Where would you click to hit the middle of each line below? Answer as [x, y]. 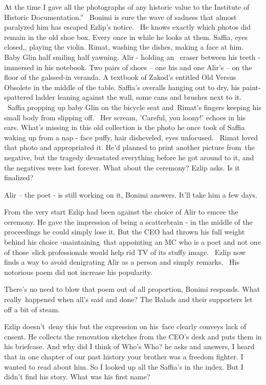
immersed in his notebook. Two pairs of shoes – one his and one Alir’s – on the [128, 67]
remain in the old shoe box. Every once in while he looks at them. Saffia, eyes [126, 37]
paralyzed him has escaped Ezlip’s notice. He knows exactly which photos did [128, 27]
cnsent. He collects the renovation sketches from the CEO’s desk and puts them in [133, 336]
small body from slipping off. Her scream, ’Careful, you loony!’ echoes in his [125, 117]
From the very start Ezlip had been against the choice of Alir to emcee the [121, 212]
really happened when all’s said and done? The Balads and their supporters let [128, 299]
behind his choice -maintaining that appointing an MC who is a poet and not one [132, 242]
